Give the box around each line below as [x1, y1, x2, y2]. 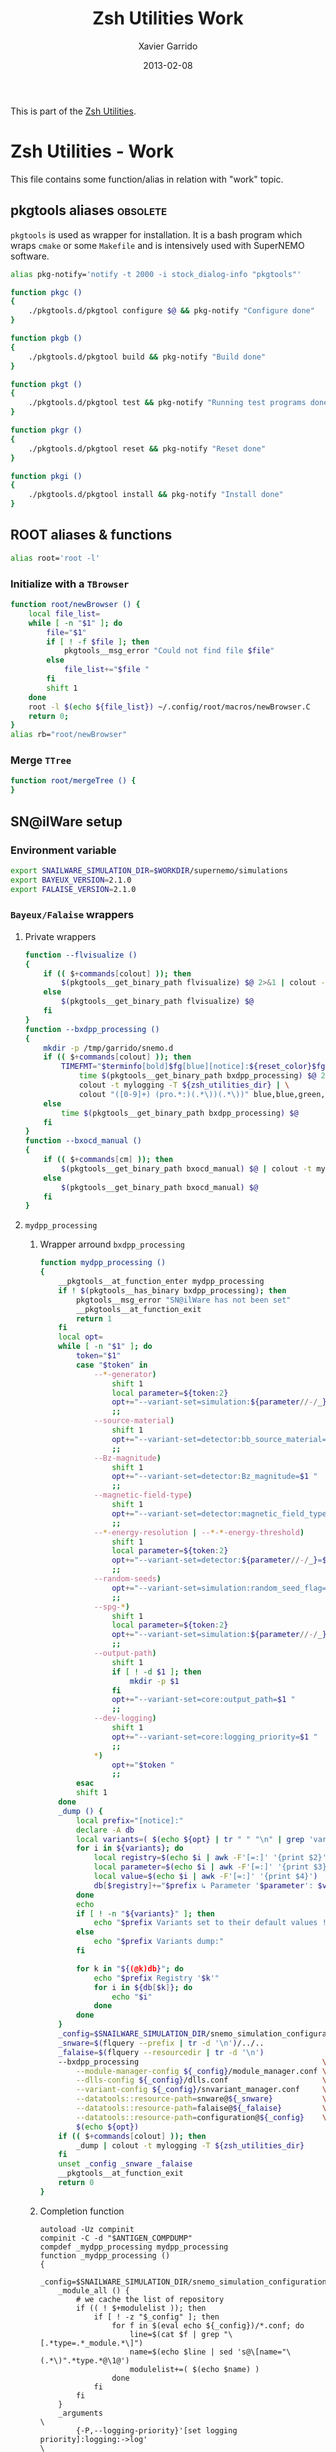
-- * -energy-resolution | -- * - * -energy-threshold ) [93, 1527, 305, 1537]
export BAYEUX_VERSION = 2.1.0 [10, 875, 132, 885]
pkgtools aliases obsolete [10, 202, 168, 219]
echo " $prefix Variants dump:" [93, 1937, 225, 1947]
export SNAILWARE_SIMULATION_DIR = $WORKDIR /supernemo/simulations [10, 865, 288, 876]
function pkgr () [10, 425, 83, 436]
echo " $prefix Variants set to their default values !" [93, 1918, 332, 1928]
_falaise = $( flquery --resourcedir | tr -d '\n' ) [58, 2047, 265, 2057]
